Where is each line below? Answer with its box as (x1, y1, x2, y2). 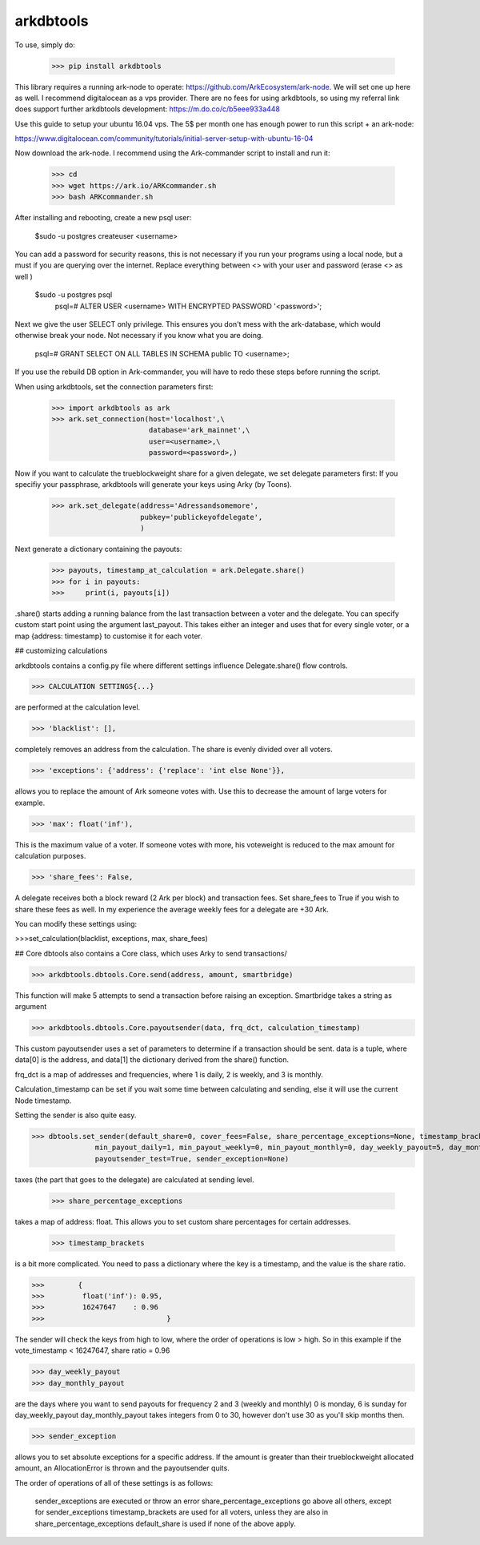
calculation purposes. (14, 851, 86, 861)
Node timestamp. (14, 1096, 72, 1105)
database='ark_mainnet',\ (148, 425, 250, 435)
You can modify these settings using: (14, 919, 138, 928)
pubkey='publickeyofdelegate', (140, 513, 263, 521)
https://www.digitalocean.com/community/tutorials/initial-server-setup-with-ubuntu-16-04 (14, 134, 314, 143)
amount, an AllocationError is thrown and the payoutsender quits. (14, 1463, 230, 1473)
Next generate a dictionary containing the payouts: (14, 545, 182, 554)
